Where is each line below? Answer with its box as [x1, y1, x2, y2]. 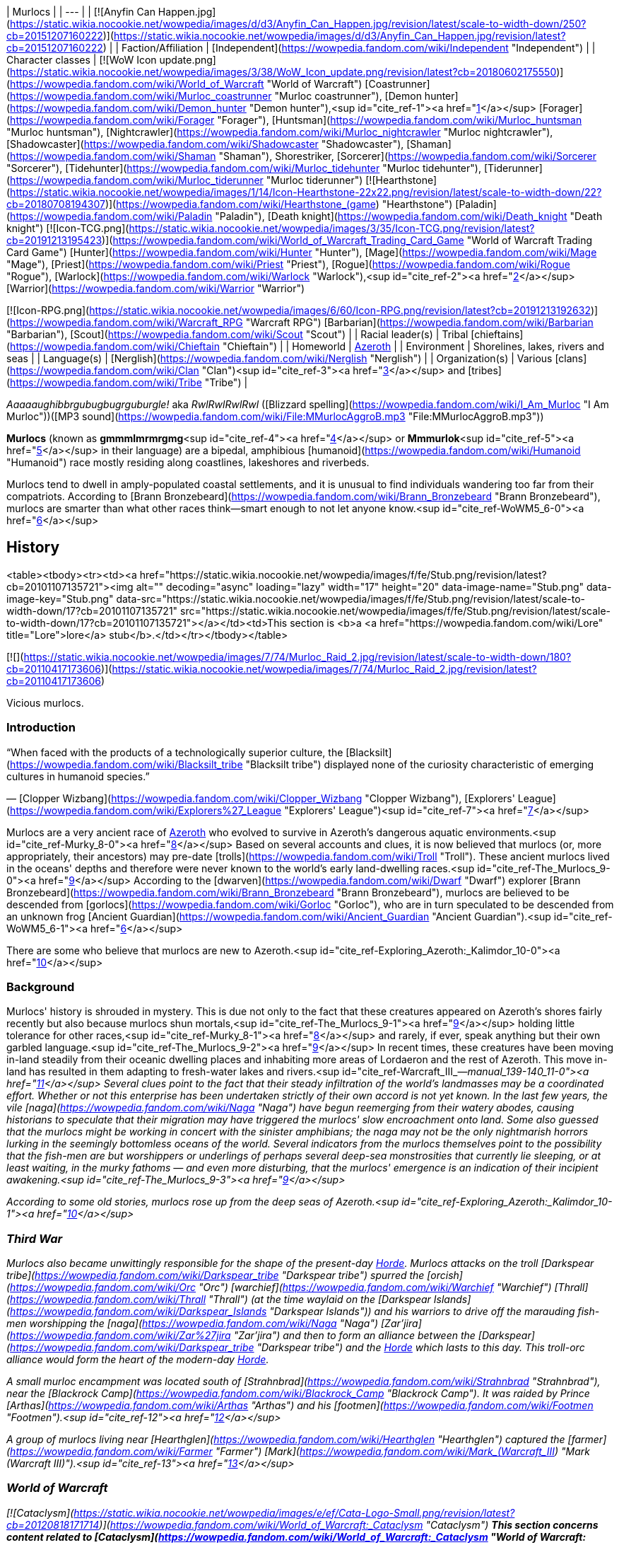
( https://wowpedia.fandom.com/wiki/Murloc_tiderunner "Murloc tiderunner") [6, 174, 363, 186]
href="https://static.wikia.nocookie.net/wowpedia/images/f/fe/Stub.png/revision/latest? [139, 568, 547, 581]
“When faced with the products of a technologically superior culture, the [6, 746, 343, 758]
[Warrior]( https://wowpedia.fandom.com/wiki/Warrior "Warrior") [6, 282, 305, 294]
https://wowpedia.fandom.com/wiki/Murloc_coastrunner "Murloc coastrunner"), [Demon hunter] [10, 90, 459, 102]
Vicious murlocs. [6, 696, 84, 709]
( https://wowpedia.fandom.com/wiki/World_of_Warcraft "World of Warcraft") [6, 78, 362, 90]
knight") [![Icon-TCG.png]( [6, 222, 129, 234]
